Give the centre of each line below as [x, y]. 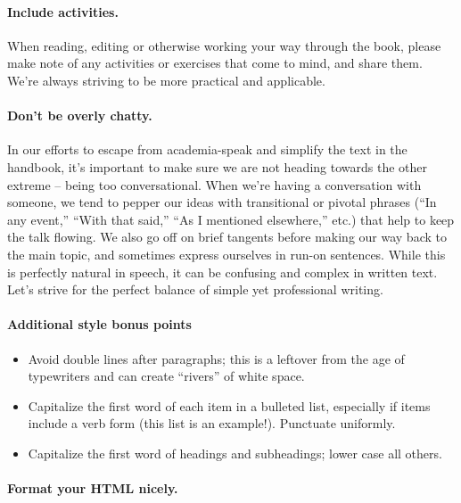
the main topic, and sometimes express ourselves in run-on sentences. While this [226, 254]
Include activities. [63, 11]
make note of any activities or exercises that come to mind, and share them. [215, 63]
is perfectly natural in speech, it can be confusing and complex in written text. [222, 272]
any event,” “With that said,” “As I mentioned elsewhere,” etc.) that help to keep [231, 219]
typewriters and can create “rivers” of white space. [166, 376]
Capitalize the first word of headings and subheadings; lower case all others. [235, 453]
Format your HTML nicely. [93, 488]
